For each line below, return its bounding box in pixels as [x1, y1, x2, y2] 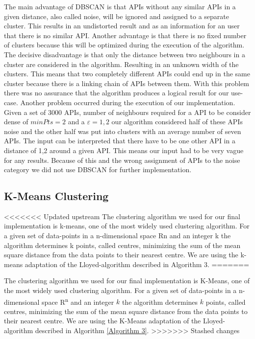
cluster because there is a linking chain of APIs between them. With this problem [4, 78, 250, 88]
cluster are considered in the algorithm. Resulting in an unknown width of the [4, 59, 239, 69]
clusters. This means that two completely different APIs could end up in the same [4, 68, 250, 79]
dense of [4, 116, 28, 127]
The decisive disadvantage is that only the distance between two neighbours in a [4, 49, 245, 59]
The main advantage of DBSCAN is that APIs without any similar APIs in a [4, 1, 236, 11]
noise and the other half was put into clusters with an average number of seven [4, 126, 241, 136]
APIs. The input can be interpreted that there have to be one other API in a [4, 136, 235, 146]
